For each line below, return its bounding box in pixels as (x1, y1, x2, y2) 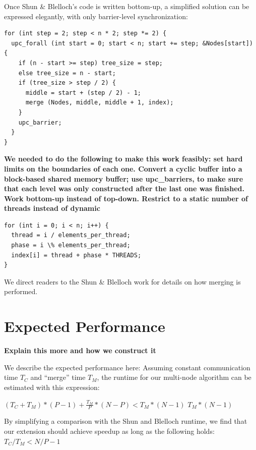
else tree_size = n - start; (18, 69, 116, 77)
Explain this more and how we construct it (4, 345, 156, 356)
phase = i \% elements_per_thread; (11, 242, 131, 249)
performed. (4, 286, 38, 297)
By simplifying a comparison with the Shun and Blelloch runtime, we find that (4, 416, 247, 426)
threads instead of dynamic (4, 203, 100, 213)
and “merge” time (30, 372, 86, 382)
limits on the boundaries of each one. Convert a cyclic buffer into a (4, 163, 242, 174)
